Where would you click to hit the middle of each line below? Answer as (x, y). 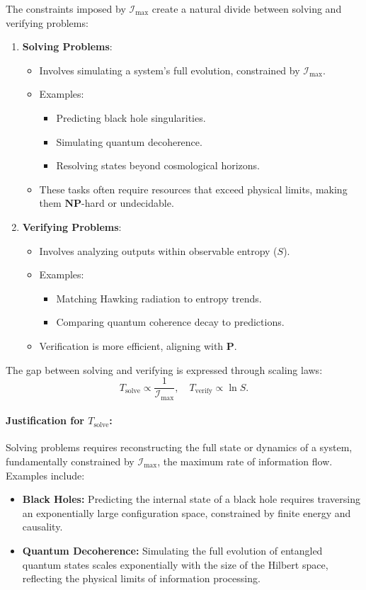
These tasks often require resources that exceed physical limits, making (193, 189)
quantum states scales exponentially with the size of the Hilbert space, (175, 564)
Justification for (45, 420)
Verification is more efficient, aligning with (131, 345)
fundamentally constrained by (70, 461)
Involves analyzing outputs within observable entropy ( (158, 250)
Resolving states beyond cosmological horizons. (158, 165)
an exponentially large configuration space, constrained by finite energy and (187, 512)
